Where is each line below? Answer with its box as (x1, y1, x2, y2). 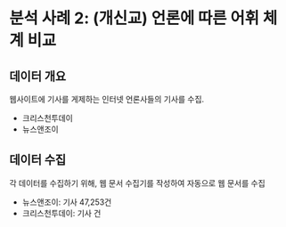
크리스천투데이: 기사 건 (21, 207, 102, 218)
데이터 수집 (9, 152, 67, 167)
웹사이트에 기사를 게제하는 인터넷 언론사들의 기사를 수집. (9, 94, 205, 104)
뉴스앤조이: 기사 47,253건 (21, 197, 112, 207)
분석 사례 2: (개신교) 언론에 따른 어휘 (9, 8, 260, 28)
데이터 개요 (9, 69, 67, 84)
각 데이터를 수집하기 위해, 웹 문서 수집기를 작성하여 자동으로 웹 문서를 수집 (9, 177, 266, 188)
